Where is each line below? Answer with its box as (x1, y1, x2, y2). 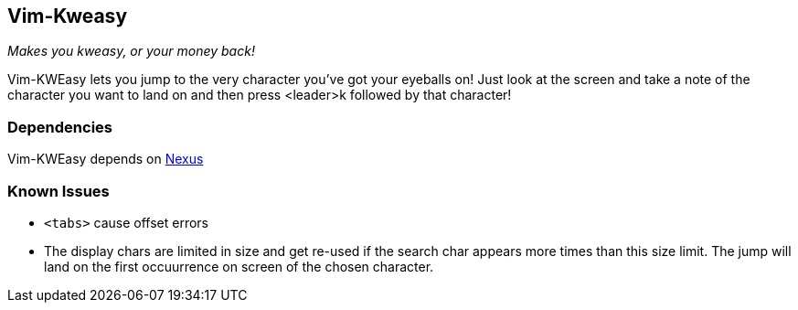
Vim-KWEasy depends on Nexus (7, 151, 204, 167)
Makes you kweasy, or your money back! (7, 43, 255, 59)
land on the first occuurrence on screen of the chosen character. (44, 258, 434, 274)
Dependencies (7, 117, 113, 136)
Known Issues (7, 181, 110, 200)
